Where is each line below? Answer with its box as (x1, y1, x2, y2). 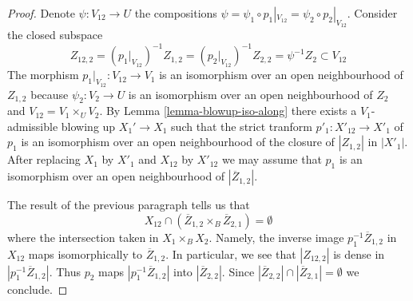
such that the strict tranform (171, 117, 312, 134)
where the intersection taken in (7, 228, 159, 245)
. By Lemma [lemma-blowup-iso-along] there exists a (99, 102, 357, 119)
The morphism (7, 66, 79, 83)
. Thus (49, 263, 81, 279)
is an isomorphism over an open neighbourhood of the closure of (21, 133, 335, 150)
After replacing (7, 151, 81, 168)
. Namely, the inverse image (208, 228, 344, 245)
